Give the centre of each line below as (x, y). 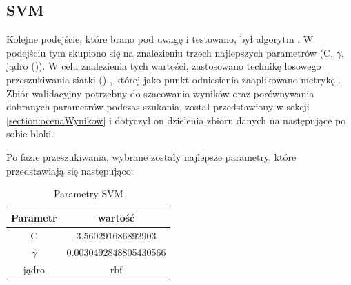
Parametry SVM (88, 194)
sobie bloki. (30, 134)
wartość (116, 217)
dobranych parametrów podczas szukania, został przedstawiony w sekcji (158, 107)
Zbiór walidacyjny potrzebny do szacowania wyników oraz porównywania (160, 93)
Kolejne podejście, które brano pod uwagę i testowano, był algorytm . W (160, 39)
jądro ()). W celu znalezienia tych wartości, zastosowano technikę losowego (164, 66)
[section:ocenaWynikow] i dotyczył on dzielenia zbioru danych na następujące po (176, 120)
